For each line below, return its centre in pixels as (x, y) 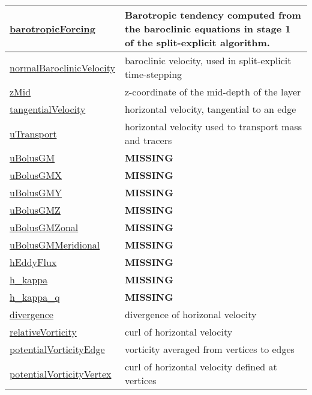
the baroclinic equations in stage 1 (208, 29)
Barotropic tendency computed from (213, 15)
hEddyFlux (33, 262)
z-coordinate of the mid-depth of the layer (213, 92)
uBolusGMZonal (44, 227)
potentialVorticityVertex (61, 373)
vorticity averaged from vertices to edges (209, 349)
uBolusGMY (36, 192)
